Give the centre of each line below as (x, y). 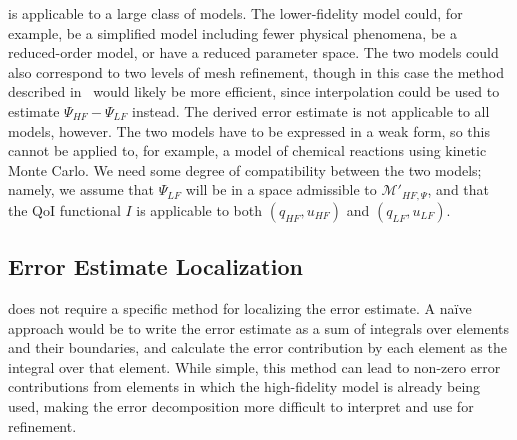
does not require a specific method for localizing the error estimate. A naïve (240, 308)
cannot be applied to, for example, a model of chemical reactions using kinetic (247, 150)
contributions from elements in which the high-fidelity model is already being (244, 386)
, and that (458, 189)
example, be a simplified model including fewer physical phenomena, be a (232, 32)
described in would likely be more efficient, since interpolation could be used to (254, 91)
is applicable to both (199, 209)
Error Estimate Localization (155, 266)
